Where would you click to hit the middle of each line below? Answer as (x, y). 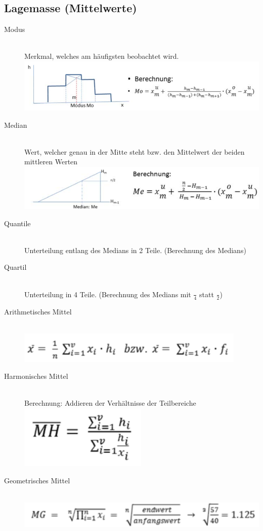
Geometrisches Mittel (37, 480)
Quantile (17, 223)
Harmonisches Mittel (36, 376)
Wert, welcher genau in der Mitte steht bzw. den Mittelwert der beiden (135, 151)
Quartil (15, 267)
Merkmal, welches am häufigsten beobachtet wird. (102, 56)
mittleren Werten (51, 162)
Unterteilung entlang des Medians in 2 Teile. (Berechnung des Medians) (135, 250)
